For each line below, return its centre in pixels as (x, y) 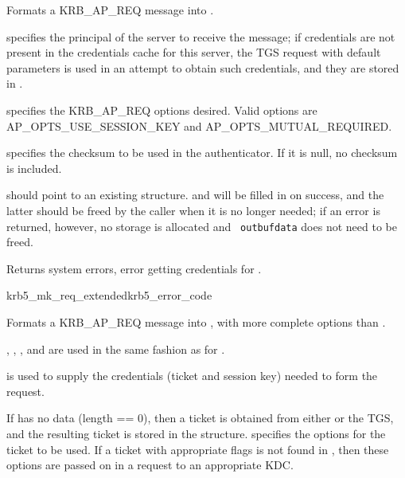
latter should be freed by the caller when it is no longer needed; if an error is (193, 210)
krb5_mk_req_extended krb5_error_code (109, 295)
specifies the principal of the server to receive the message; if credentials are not (201, 36)
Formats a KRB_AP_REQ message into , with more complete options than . (196, 321)
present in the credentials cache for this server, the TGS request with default (194, 52)
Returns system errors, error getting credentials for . (134, 268)
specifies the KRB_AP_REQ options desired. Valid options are (162, 110)
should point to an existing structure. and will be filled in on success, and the (195, 195)
